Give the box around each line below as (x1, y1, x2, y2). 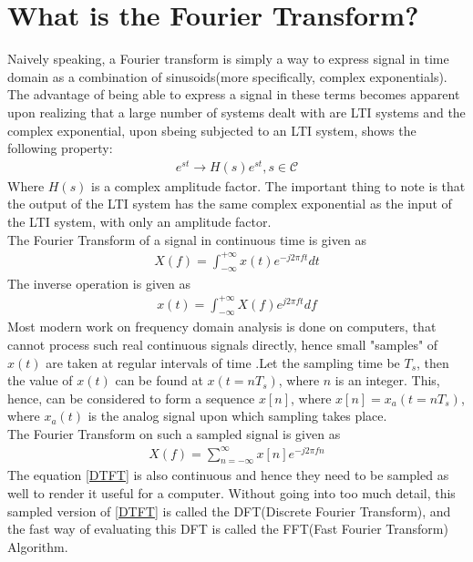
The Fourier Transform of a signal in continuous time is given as (7, 230, 366, 249)
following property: (7, 138, 113, 158)
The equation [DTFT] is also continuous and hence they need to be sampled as (7, 465, 449, 485)
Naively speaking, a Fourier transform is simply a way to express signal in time (7, 49, 449, 68)
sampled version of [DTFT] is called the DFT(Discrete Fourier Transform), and (7, 501, 451, 520)
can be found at (115, 371, 203, 390)
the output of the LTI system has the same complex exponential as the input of (7, 194, 452, 213)
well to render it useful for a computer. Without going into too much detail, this (7, 484, 456, 503)
